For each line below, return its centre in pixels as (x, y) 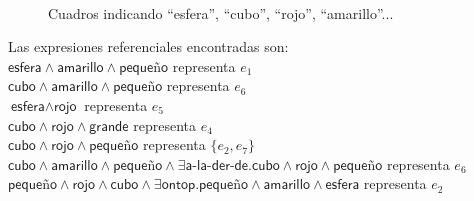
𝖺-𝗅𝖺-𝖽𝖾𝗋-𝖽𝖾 (217, 165)
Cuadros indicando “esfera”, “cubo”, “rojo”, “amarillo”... (221, 12)
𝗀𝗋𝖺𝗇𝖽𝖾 (109, 126)
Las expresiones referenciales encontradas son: (148, 46)
